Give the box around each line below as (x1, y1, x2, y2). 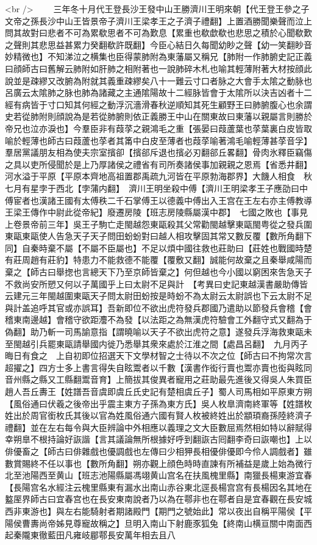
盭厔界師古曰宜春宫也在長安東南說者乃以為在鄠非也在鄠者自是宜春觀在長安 (5, 493, 304, 505)
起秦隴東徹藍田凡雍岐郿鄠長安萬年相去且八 (5, 529, 176, 541)
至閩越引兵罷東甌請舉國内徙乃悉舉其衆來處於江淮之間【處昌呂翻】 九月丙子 (5, 337, 308, 350)
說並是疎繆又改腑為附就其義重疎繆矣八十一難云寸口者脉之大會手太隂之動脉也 (5, 74, 312, 87)
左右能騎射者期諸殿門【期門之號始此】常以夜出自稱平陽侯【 (64, 504, 304, 517)
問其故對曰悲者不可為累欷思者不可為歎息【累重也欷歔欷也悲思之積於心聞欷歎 (5, 26, 312, 39)
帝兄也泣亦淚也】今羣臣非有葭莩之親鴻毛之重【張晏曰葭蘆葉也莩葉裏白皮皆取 (5, 121, 312, 134)
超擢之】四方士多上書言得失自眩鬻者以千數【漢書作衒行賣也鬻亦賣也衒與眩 (5, 361, 304, 374)
